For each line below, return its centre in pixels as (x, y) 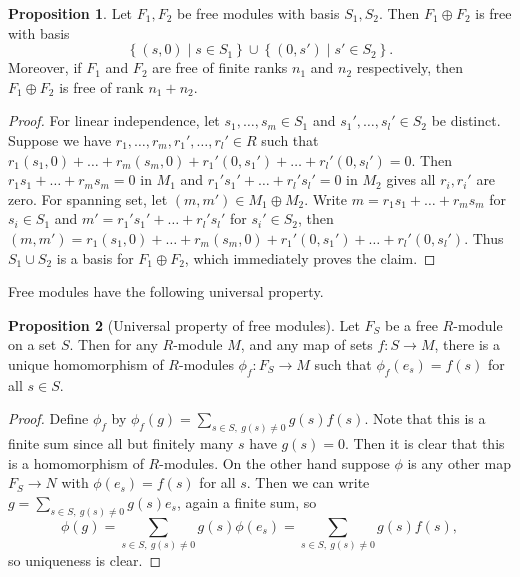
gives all (411, 179)
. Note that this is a (425, 418)
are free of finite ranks (220, 67)
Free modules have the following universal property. (166, 291)
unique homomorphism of (86, 363)
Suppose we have (60, 139)
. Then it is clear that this (424, 443)
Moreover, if (45, 67)
